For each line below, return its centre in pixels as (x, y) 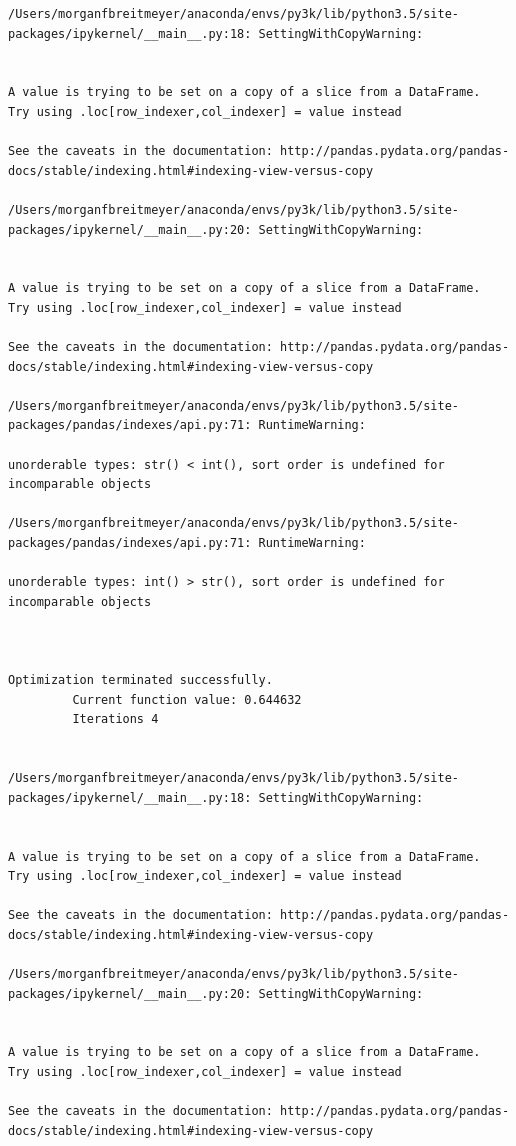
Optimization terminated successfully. (140, 680)
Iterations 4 (115, 719)
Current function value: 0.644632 (187, 699)
